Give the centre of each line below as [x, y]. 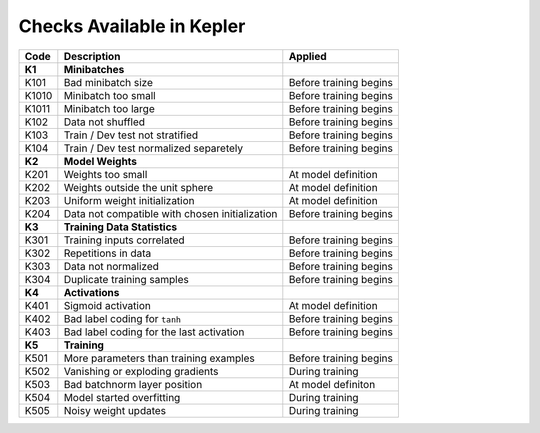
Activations [91, 292]
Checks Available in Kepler [132, 26]
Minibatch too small [109, 95]
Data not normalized [111, 266]
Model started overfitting [122, 397]
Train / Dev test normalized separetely [153, 148]
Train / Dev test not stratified [131, 135]
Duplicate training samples [126, 279]
